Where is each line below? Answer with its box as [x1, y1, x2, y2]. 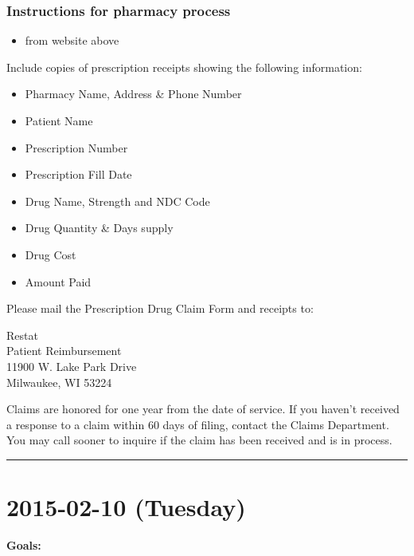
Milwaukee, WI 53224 [6, 373, 112, 390]
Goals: [6, 537, 41, 554]
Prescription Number [25, 139, 128, 156]
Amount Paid [25, 273, 92, 290]
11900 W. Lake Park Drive [6, 357, 137, 374]
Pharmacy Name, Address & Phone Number [25, 85, 242, 102]
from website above [25, 32, 119, 49]
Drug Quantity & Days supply [25, 219, 174, 236]
